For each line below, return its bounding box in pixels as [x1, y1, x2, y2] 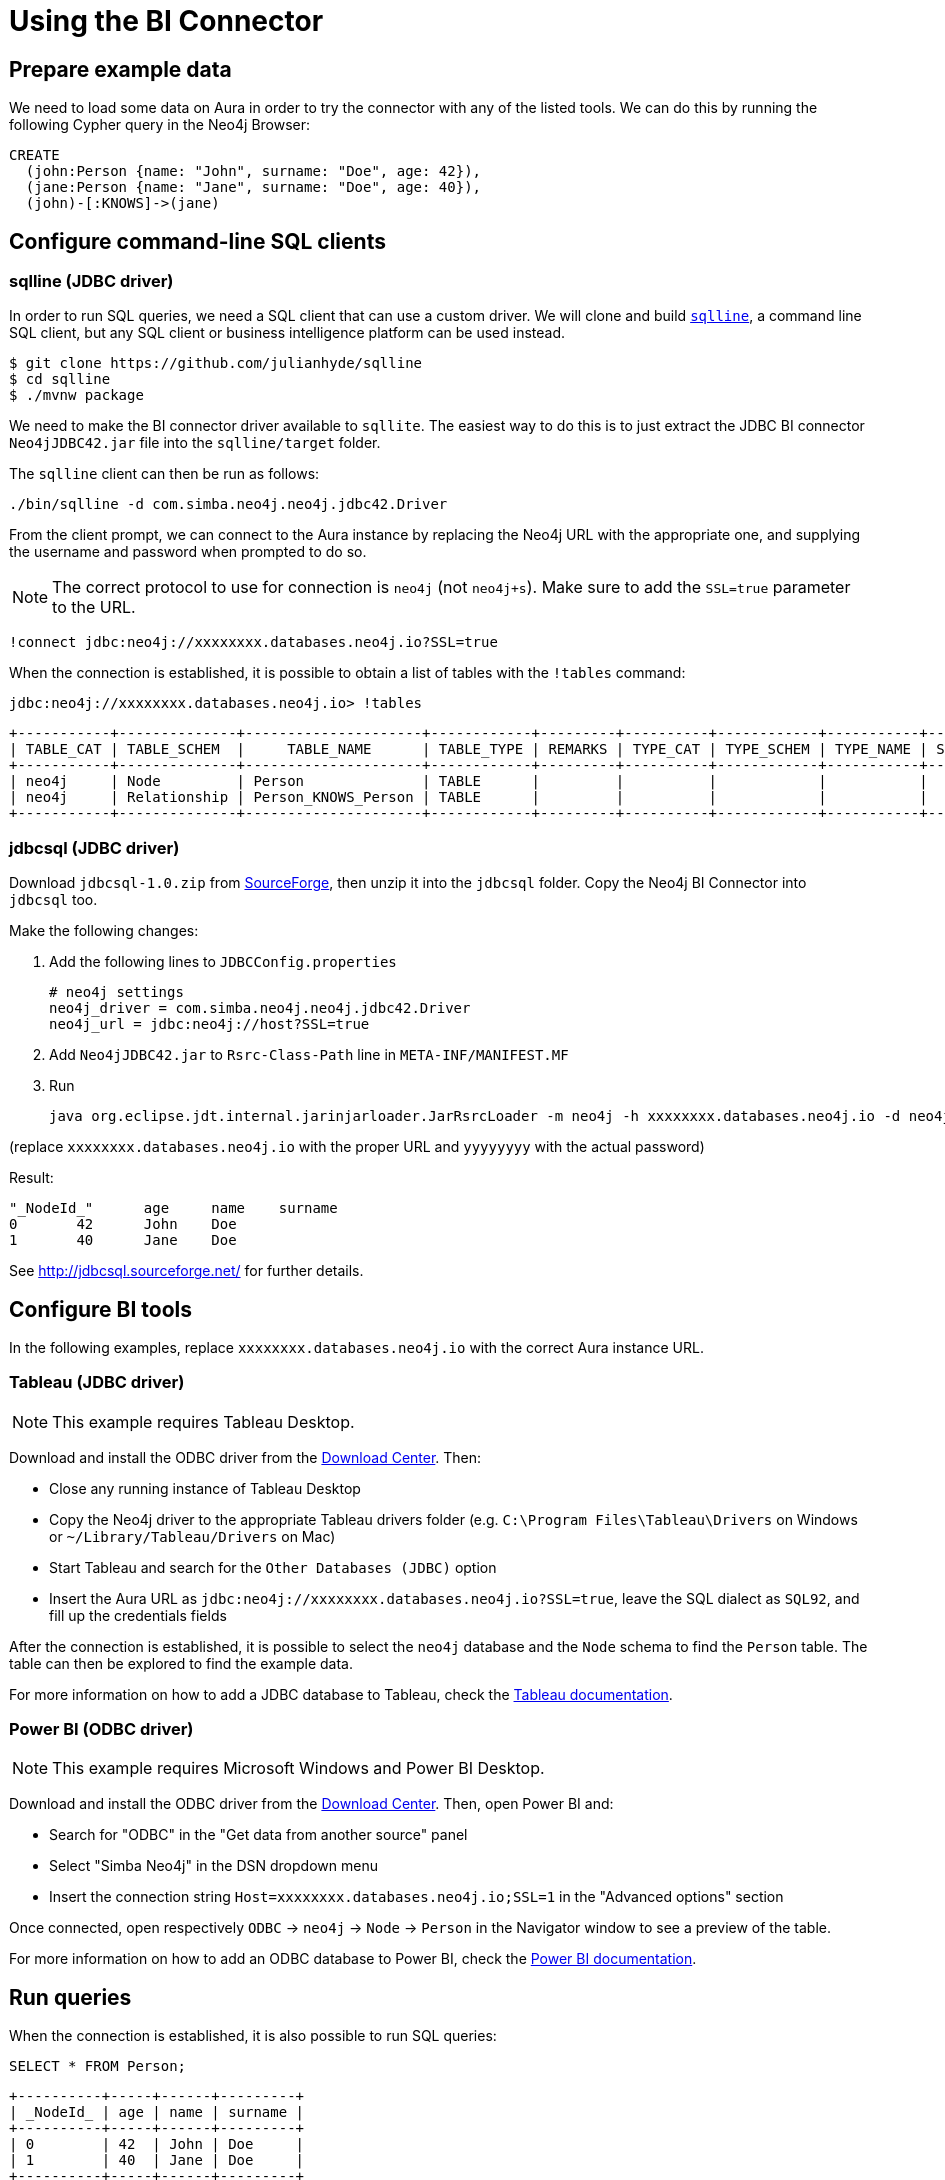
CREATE [9, 147, 60, 164]
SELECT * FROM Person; [9, 2058, 187, 2075]
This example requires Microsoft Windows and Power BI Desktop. [52, 1758, 545, 1779]
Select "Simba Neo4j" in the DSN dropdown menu [49, 1857, 378, 1875]
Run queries [9, 1984, 132, 2010]
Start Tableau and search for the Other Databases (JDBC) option [49, 1558, 497, 1576]
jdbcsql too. [9, 891, 98, 909]
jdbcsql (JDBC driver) [9, 837, 180, 858]
